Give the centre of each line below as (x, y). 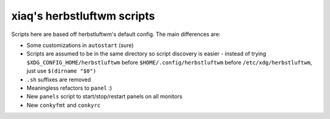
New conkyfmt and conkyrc (64, 105)
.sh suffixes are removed (59, 79)
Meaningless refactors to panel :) (69, 88)
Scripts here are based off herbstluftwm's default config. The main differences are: (116, 34)
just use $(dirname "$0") (61, 71)
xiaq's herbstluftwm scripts (83, 16)
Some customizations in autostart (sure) (80, 45)
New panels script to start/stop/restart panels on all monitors (105, 96)
